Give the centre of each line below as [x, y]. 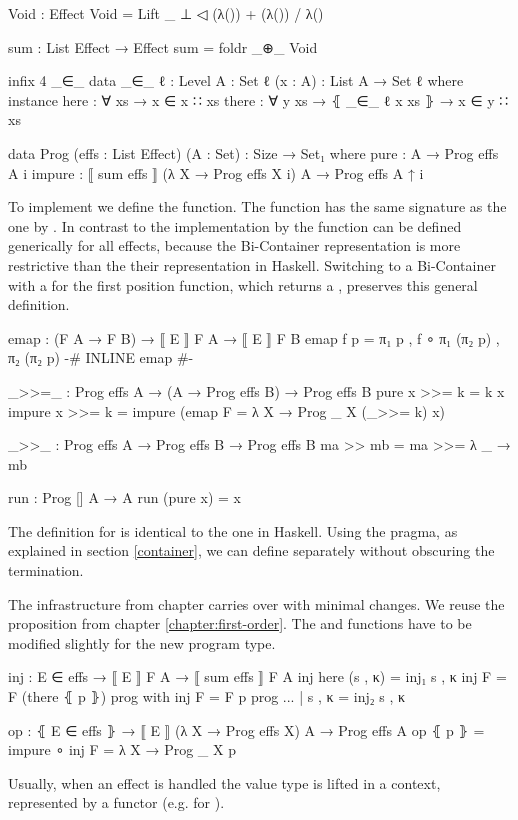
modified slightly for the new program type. [142, 642]
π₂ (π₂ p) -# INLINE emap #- [101, 357]
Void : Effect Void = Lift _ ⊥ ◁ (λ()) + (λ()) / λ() [166, 13]
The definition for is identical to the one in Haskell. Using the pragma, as [233, 530]
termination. [46, 570]
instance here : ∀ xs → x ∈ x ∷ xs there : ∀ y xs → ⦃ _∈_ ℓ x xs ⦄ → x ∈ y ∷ [258, 99]
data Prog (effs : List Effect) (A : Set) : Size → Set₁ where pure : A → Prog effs [253, 152]
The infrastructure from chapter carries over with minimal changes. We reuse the [256, 603]
